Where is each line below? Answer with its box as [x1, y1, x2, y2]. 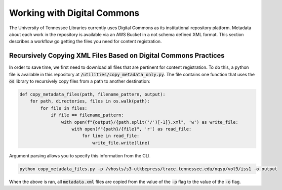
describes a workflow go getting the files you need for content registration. [9, 39, 162, 45]
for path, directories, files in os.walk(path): [30, 98, 150, 104]
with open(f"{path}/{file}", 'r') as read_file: [72, 126, 192, 132]
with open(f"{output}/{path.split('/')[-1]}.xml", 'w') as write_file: [61, 119, 239, 125]
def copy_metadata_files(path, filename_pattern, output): [19, 92, 165, 97]
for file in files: [40, 105, 87, 111]
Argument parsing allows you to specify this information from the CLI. [9, 152, 151, 158]
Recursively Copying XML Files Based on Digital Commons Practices [9, 51, 225, 60]
